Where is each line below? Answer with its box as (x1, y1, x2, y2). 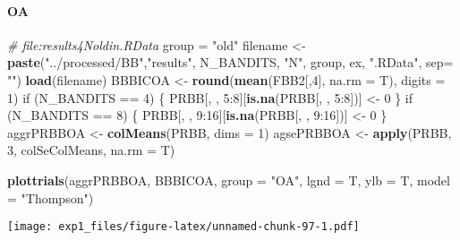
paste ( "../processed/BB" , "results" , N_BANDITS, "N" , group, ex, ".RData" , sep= (7, 53, 454, 72)
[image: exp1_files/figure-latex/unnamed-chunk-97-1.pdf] (7, 220, 360, 234)
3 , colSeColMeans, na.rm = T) (7, 141, 175, 159)
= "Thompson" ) (7, 188, 94, 207)
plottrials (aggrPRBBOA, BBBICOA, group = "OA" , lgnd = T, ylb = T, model (7, 170, 450, 189)
